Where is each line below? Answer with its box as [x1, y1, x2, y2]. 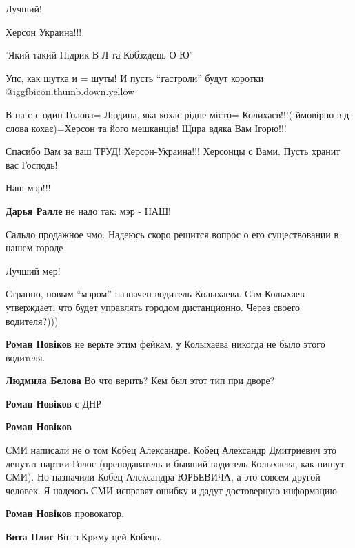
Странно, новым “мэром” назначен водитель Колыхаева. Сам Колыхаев [6, 286, 305, 301]
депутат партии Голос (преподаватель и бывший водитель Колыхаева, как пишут [6, 456, 345, 470]
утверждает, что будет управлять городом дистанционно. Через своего [6, 299, 301, 314]
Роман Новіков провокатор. [6, 506, 124, 520]
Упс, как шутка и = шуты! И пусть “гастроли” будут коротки [6, 70, 264, 85]
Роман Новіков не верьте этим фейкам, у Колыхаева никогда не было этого [6, 337, 325, 351]
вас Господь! [6, 157, 58, 171]
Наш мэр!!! [6, 180, 51, 195]
